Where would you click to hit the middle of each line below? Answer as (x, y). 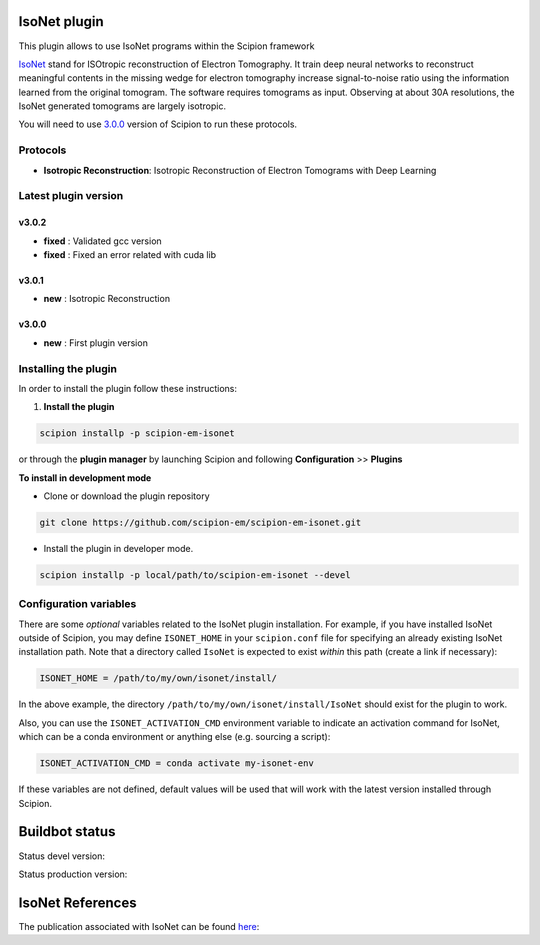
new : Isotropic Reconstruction (106, 299)
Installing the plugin (67, 368)
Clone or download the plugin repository (126, 496)
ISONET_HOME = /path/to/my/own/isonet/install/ (158, 678)
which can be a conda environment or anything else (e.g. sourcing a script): (174, 737)
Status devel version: (61, 856)
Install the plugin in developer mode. (118, 548)
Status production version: (73, 874)
